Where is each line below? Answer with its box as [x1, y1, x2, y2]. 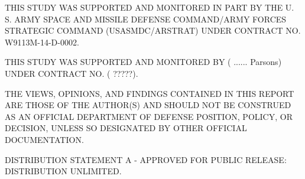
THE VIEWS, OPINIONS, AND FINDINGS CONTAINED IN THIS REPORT [5, 87, 294, 99]
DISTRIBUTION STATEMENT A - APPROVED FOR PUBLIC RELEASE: [5, 153, 287, 165]
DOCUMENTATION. [5, 133, 84, 145]
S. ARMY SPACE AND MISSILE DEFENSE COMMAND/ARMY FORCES [5, 12, 287, 25]
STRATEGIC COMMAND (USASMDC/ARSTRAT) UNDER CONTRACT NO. [5, 24, 301, 37]
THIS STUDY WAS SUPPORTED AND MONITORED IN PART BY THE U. [5, 1, 294, 13]
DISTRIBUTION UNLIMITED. [5, 165, 122, 177]
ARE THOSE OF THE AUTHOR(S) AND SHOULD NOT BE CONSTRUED [5, 99, 291, 111]
